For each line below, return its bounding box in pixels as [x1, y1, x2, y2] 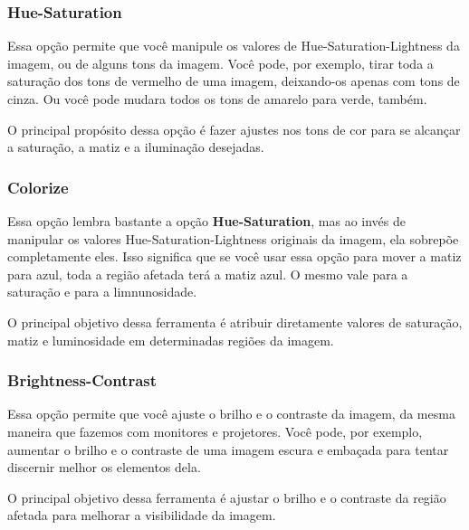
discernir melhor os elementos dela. [7, 458, 201, 477]
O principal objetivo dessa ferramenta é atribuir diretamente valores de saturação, [7, 312, 463, 331]
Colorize [7, 175, 69, 198]
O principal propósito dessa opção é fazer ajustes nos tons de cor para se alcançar [7, 119, 461, 138]
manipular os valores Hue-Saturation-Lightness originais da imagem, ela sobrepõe [7, 229, 459, 248]
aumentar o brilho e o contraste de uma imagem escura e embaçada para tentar [7, 440, 449, 459]
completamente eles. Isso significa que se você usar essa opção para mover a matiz [7, 247, 462, 266]
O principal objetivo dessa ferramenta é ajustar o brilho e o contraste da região [7, 487, 446, 506]
